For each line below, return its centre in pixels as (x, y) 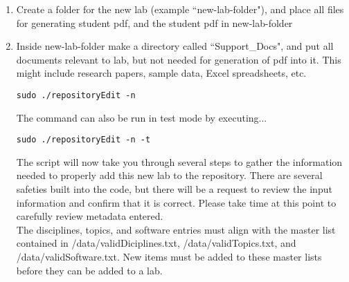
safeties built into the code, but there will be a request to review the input (174, 189)
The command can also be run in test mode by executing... (142, 117)
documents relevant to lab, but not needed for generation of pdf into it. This (179, 59)
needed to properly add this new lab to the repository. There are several (169, 175)
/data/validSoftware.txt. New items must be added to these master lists (169, 257)
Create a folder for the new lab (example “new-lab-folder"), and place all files (180, 9)
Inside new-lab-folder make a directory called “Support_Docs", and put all (175, 46)
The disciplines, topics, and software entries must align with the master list (176, 229)
